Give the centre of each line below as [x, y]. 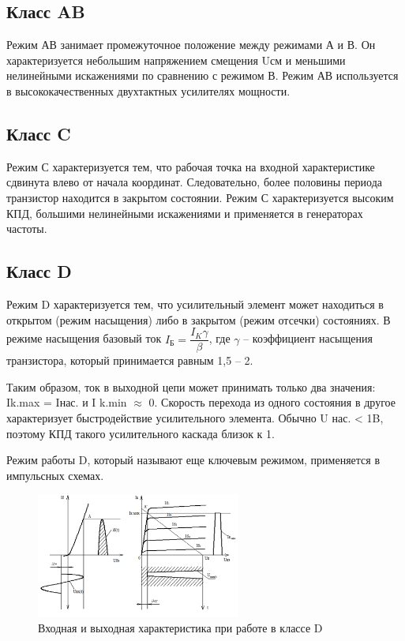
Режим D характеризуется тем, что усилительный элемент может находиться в [195, 304]
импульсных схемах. [55, 475]
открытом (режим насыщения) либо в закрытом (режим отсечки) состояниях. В [199, 319]
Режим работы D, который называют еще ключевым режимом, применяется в [193, 460]
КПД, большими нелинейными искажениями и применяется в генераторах [185, 213]
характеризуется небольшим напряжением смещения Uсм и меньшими [176, 60]
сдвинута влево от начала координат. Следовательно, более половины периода [195, 182]
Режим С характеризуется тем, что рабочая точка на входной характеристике [191, 166]
